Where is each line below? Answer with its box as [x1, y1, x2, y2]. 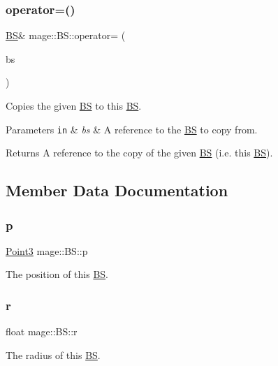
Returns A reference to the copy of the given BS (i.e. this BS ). [6, 145, 273, 160]
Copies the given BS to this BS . [6, 98, 142, 112]
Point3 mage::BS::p [6, 243, 88, 258]
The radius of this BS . [6, 347, 101, 362]
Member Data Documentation [6, 180, 228, 201]
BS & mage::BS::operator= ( [6, 28, 126, 43]
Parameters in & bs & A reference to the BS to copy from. [6, 122, 258, 136]
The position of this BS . [6, 267, 108, 281]
